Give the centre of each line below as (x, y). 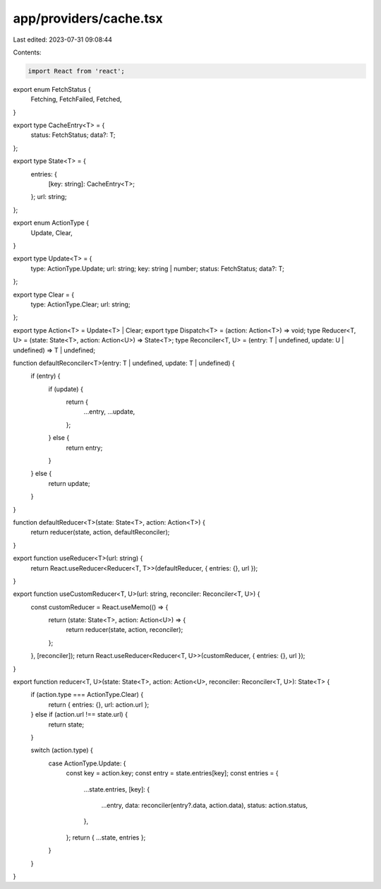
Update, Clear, (52, 232)
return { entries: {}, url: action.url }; (99, 704)
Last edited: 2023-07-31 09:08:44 (63, 40)
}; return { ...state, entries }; (106, 837)
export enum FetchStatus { (52, 89)
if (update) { (66, 389)
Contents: (27, 52)
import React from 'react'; (76, 71)
